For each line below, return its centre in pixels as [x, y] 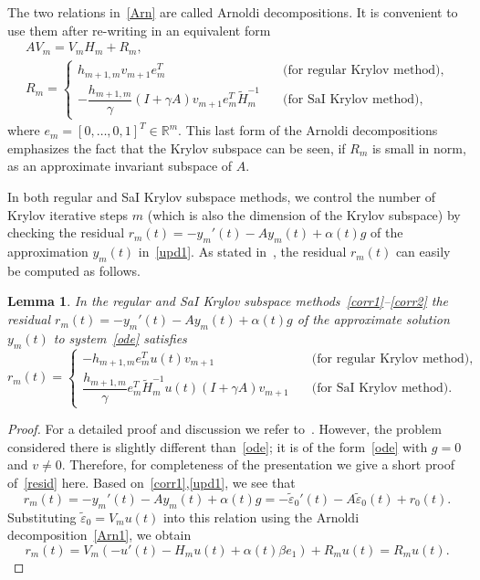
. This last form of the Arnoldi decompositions [308, 130]
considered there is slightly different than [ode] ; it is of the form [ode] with [218, 446]
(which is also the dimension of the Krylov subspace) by [304, 214]
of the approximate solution [373, 319]
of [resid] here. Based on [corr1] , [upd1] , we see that [151, 483]
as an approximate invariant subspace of [120, 166]
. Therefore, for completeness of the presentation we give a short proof [258, 464]
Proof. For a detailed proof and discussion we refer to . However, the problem [224, 429]
